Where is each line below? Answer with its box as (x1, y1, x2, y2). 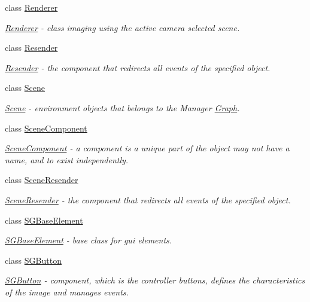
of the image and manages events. (5, 285, 129, 298)
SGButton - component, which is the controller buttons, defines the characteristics (5, 274, 305, 286)
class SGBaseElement (5, 213, 83, 226)
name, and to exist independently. (5, 153, 129, 166)
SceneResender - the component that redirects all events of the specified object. (5, 193, 291, 206)
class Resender (5, 41, 58, 54)
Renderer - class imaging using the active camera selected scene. (5, 21, 240, 33)
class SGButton (5, 254, 62, 266)
